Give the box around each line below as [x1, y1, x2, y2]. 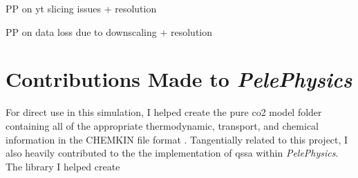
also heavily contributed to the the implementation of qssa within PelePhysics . [6, 146, 339, 160]
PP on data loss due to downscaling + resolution [6, 24, 213, 39]
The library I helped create [6, 159, 120, 173]
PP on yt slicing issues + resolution [6, 1, 157, 15]
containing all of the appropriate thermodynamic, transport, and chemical [6, 118, 319, 132]
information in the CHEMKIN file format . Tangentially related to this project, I [6, 132, 348, 146]
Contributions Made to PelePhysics [6, 65, 352, 94]
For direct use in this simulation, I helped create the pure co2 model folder [6, 105, 322, 119]
